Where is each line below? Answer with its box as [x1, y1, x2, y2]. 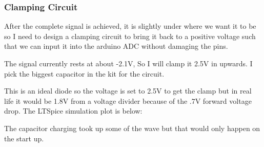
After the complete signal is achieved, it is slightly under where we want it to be [4, 21, 256, 31]
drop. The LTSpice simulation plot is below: [4, 105, 143, 116]
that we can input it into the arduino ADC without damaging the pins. [4, 41, 228, 51]
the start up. [4, 133, 44, 143]
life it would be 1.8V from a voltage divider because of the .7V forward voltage [4, 95, 252, 106]
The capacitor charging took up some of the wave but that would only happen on [4, 122, 260, 133]
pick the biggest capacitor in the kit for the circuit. [4, 68, 165, 79]
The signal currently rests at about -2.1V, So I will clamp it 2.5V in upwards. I [4, 58, 253, 68]
